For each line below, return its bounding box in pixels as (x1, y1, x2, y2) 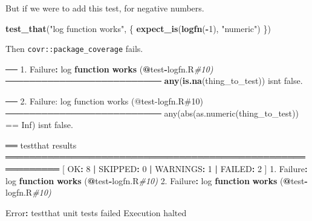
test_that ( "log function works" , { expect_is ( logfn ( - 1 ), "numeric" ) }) (5, 22, 271, 34)
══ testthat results (5, 138, 77, 151)
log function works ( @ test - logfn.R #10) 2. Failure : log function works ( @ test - (5, 174, 308, 187)
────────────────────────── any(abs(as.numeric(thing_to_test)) (5, 106, 299, 119)
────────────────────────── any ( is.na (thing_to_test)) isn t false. (5, 74, 303, 87)
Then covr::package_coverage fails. (5, 42, 143, 55)
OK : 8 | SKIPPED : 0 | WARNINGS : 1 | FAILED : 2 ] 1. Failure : (67, 162, 308, 175)
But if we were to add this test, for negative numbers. (5, 2, 204, 14)
